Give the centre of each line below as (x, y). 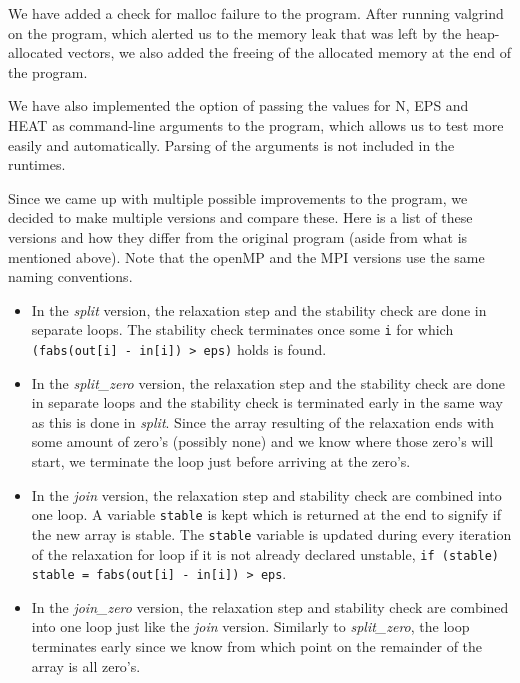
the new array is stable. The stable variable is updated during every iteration (271, 533)
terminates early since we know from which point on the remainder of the (257, 646)
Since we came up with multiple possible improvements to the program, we (238, 197)
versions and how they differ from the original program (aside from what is (238, 236)
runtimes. (37, 164)
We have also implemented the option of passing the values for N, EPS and (238, 105)
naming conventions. (70, 276)
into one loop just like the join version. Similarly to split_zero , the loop (250, 626)
